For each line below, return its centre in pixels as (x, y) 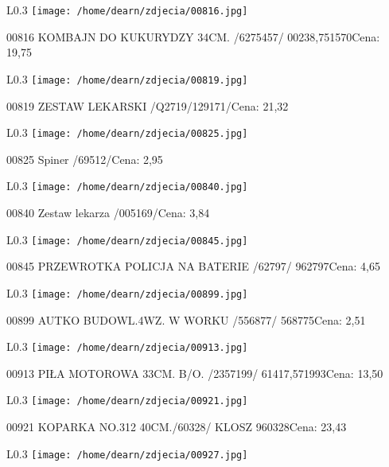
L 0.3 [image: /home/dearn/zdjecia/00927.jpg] (127, 453)
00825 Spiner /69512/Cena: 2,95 (85, 159)
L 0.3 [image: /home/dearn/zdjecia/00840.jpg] (127, 186)
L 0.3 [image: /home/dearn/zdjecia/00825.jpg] (127, 132)
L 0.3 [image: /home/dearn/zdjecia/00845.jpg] (127, 239)
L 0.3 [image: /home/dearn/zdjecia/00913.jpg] (127, 346)
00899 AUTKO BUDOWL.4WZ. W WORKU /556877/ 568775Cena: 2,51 (186, 319)
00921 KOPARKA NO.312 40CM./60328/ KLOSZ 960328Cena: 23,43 (177, 426)
